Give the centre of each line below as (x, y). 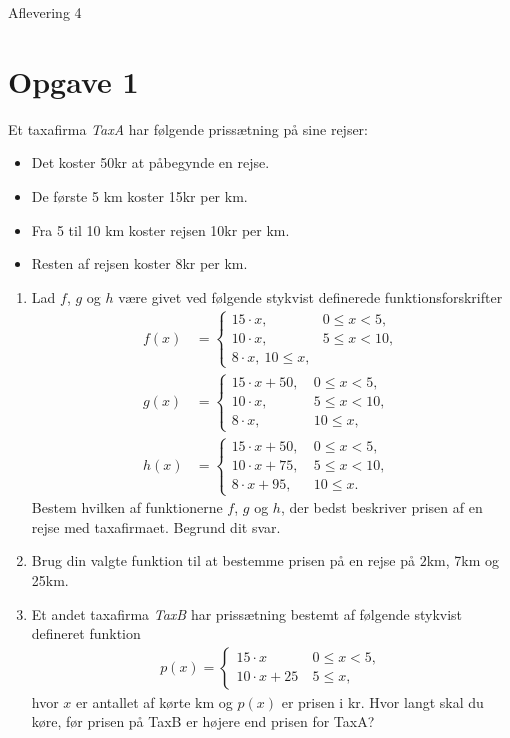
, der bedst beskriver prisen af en (381, 507)
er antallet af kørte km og (154, 701)
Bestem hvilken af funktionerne (127, 507)
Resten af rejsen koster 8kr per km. (139, 263)
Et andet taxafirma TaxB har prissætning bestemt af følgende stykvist (247, 613)
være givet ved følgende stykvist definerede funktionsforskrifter (310, 296)
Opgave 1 (73, 80)
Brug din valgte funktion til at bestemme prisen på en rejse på (223, 560)
